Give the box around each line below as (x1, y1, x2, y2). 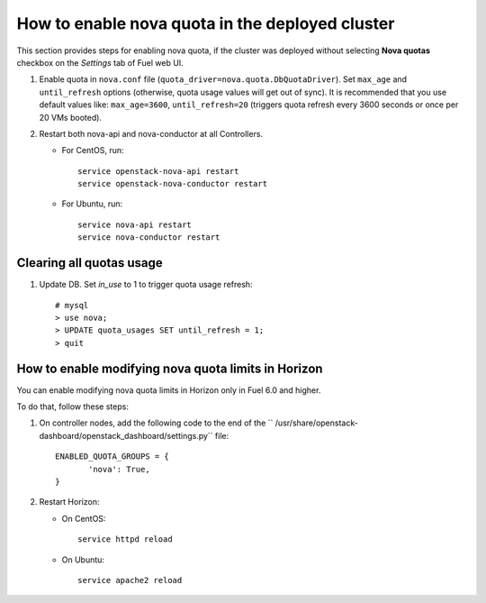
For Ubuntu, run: (61, 198, 123, 209)
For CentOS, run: (61, 145, 125, 156)
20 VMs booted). (39, 112, 103, 123)
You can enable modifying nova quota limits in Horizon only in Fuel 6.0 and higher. (16, 384, 321, 396)
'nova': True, (88, 464, 150, 474)
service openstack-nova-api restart (77, 166, 239, 176)
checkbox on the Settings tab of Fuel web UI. (16, 57, 184, 68)
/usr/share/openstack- (274, 417, 359, 428)
